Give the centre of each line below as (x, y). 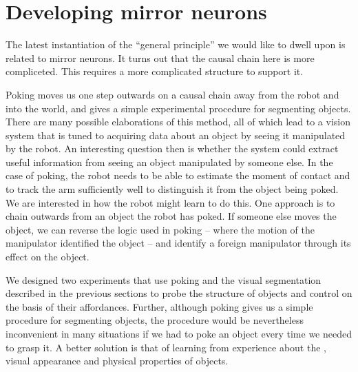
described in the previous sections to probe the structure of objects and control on (179, 293)
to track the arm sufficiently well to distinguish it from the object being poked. (172, 189)
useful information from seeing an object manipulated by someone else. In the (169, 162)
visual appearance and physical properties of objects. (117, 361)
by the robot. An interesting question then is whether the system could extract (172, 148)
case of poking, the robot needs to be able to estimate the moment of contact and (178, 175)
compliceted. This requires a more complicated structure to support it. (155, 71)
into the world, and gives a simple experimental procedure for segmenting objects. (178, 108)
